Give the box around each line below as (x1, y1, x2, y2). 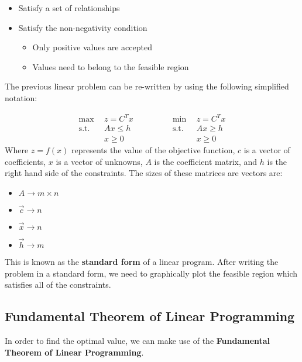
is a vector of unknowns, (56, 155, 143, 167)
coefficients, (5, 155, 46, 167)
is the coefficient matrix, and (154, 155, 258, 167)
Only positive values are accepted (32, 41, 152, 53)
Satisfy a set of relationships (18, 2, 120, 13)
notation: (5, 91, 37, 104)
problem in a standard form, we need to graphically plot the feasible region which (5, 267, 298, 279)
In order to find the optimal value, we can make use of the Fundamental (5, 335, 270, 347)
